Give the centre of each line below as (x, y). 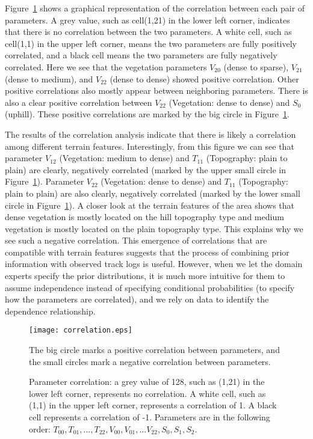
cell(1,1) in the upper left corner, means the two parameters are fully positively (151, 43)
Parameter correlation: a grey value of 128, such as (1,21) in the (147, 382)
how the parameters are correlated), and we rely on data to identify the (137, 299)
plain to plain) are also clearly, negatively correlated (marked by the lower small (153, 193)
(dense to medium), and (49, 78)
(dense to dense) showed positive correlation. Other (204, 78)
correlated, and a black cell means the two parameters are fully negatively (141, 55)
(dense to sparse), (256, 66)
